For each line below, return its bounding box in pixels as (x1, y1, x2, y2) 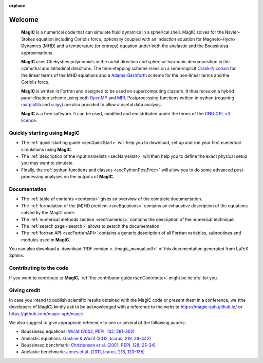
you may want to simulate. (21, 160, 74, 166)
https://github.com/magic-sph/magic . (9, 310, 85, 316)
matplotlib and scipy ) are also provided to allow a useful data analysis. (21, 102, 162, 108)
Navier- (225, 29, 240, 35)
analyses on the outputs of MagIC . (44, 174, 114, 180)
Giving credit (9, 287, 40, 294)
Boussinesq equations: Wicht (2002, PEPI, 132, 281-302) (21, 328, 135, 334)
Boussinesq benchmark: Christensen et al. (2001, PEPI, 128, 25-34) (21, 342, 156, 348)
